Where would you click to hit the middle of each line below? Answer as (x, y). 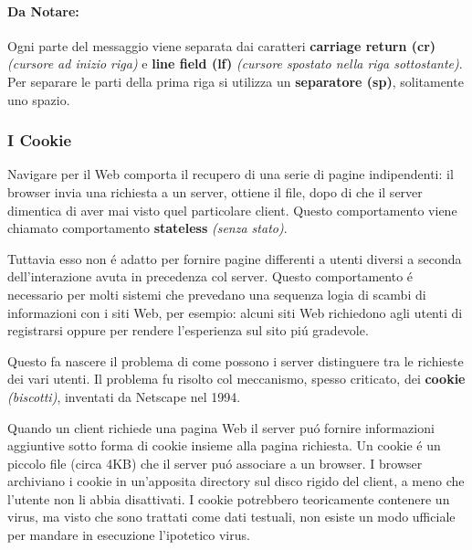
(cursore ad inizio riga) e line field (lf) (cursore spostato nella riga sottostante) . (235, 63)
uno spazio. (39, 99)
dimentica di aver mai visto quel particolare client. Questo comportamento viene (232, 210)
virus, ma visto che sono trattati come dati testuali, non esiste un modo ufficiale (231, 517)
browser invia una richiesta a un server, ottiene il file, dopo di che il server (215, 191)
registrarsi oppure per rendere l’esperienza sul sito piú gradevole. (188, 330)
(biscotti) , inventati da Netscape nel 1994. (124, 396)
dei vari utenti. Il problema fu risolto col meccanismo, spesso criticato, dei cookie (236, 379)
